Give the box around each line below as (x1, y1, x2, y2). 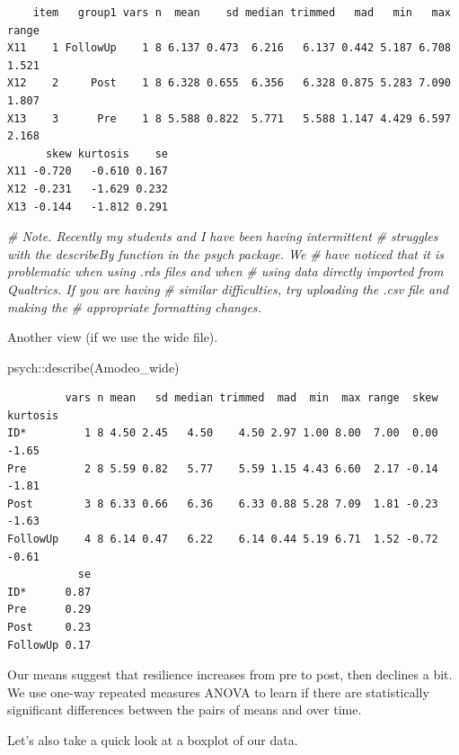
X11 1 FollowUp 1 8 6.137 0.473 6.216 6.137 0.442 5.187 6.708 (7, 41, 451, 55)
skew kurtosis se (45, 147, 168, 160)
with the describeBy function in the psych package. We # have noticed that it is (7, 244, 444, 263)
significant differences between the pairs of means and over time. (7, 700, 362, 719)
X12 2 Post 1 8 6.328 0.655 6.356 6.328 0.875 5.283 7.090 (7, 76, 451, 90)
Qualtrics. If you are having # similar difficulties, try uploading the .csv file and (7, 279, 449, 298)
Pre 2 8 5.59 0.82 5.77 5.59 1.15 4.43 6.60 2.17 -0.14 (7, 462, 438, 475)
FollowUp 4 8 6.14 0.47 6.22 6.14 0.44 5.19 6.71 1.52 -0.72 (7, 533, 438, 546)
